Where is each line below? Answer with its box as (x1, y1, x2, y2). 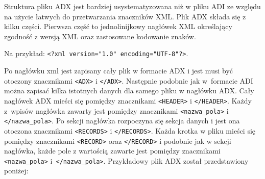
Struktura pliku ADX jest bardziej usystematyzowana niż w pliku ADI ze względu (4, 1, 261, 11)
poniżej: (4, 165, 29, 176)
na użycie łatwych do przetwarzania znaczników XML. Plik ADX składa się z (4, 11, 246, 21)
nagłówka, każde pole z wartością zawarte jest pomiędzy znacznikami (4, 145, 221, 156)
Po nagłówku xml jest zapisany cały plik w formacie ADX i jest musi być (4, 65, 233, 76)
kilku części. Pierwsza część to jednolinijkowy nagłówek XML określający (4, 21, 232, 32)
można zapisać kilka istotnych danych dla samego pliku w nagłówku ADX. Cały (4, 85, 254, 96)
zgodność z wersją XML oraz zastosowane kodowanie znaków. (4, 31, 196, 41)
